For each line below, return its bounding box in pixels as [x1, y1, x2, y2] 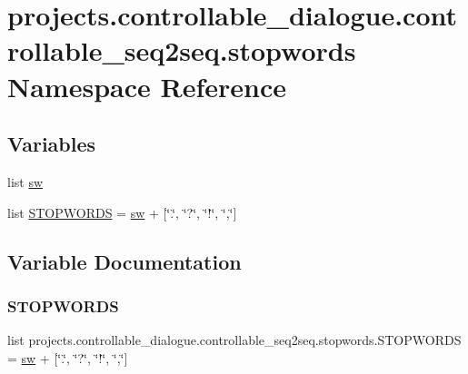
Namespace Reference [7, 67, 286, 104]
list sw [7, 172, 44, 191]
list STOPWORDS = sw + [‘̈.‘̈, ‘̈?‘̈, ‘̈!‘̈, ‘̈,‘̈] [7, 202, 237, 221]
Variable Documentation [7, 247, 242, 275]
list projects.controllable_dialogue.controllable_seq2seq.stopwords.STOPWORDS [7, 330, 462, 349]
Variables [7, 130, 96, 158]
